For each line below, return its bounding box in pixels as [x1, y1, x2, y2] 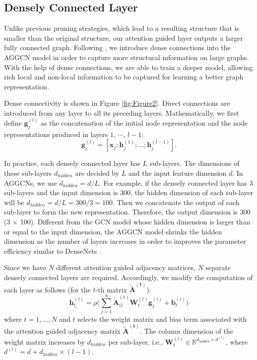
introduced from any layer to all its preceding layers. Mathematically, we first [4, 107, 239, 118]
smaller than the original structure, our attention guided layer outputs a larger [4, 32, 244, 43]
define [4, 117, 22, 128]
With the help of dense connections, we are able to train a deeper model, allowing [4, 62, 253, 72]
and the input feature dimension [128, 167, 227, 178]
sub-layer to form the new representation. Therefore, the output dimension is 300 [4, 207, 251, 217]
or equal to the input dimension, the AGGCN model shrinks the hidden [4, 226, 222, 236]
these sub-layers [4, 167, 52, 178]
